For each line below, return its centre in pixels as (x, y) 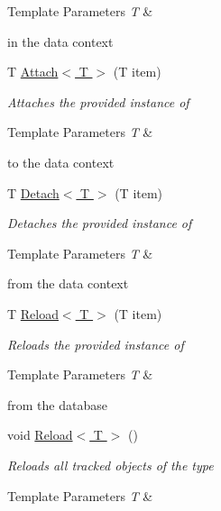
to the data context (61, 162)
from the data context (68, 283)
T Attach (33, 72)
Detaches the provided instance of (100, 223)
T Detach (33, 192)
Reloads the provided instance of (96, 344)
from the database (57, 404)
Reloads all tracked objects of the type (110, 465)
